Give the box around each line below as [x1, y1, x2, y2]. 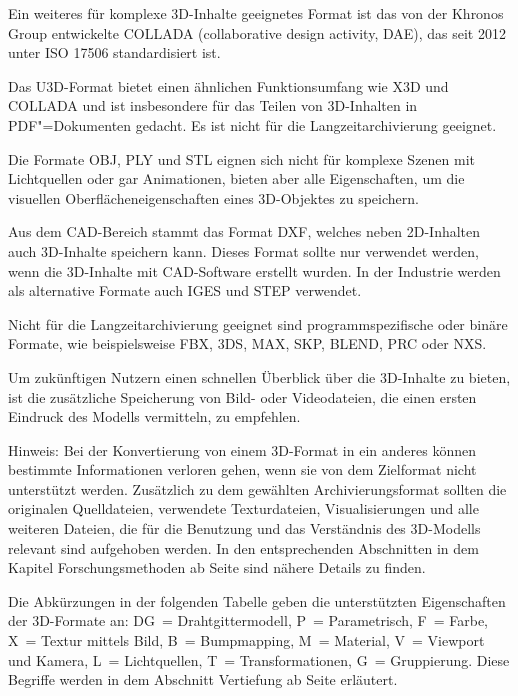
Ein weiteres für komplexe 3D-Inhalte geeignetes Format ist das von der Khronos [8, 3, 504, 23]
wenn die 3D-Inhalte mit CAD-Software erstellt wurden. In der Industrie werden [8, 260, 501, 281]
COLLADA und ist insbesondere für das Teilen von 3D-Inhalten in [8, 95, 418, 116]
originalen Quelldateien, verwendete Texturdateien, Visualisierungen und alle [8, 498, 479, 519]
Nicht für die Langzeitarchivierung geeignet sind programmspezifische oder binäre [8, 313, 508, 334]
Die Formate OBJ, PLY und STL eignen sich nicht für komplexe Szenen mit [8, 148, 476, 169]
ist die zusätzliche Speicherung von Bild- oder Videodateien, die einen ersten [8, 386, 477, 407]
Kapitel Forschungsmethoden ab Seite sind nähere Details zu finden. [8, 557, 426, 578]
